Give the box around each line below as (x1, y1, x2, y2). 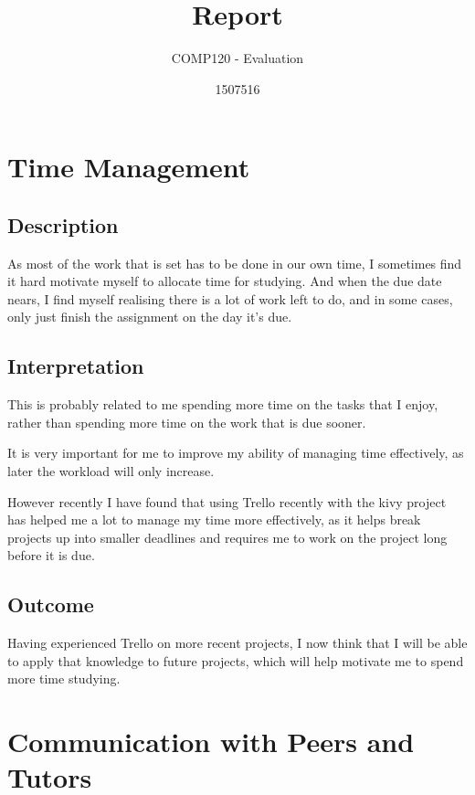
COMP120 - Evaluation (171, 48, 304, 68)
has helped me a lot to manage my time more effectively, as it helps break (7, 510, 421, 529)
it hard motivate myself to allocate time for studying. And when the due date (7, 271, 442, 291)
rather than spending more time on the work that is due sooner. (7, 412, 366, 431)
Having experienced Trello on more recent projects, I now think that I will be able (7, 633, 468, 652)
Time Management (7, 148, 250, 185)
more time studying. (7, 669, 121, 688)
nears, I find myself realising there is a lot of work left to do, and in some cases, (7, 289, 453, 308)
